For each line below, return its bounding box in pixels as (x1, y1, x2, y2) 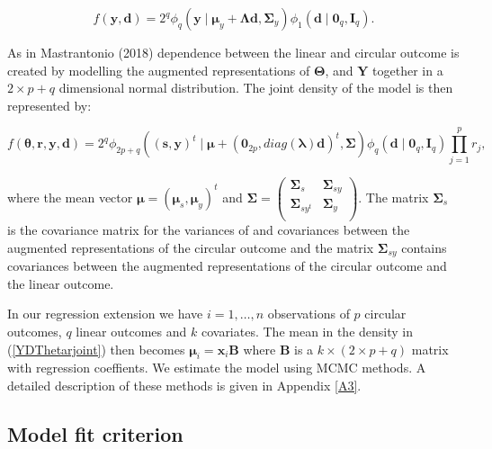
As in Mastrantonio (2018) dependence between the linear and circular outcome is (7, 43, 460, 61)
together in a (372, 60, 443, 79)
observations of (267, 304, 350, 323)
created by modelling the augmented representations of (7, 60, 310, 79)
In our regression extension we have (7, 304, 203, 323)
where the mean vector (7, 187, 133, 206)
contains (401, 238, 447, 256)
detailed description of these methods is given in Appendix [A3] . (7, 375, 362, 394)
